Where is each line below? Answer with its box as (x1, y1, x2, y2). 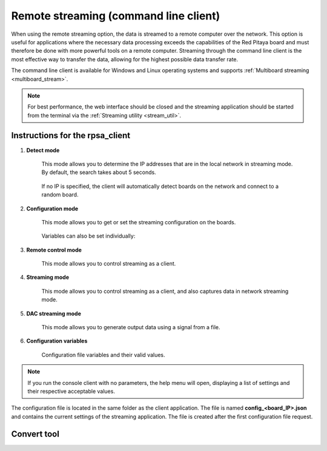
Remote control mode (26, 246, 82, 253)
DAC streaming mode (26, 310, 81, 317)
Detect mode (26, 146, 60, 154)
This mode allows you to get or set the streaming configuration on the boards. (41, 218, 236, 225)
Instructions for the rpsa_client (11, 130, 130, 141)
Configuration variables (26, 337, 88, 345)
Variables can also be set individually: (41, 232, 136, 239)
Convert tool (11, 429, 60, 439)
